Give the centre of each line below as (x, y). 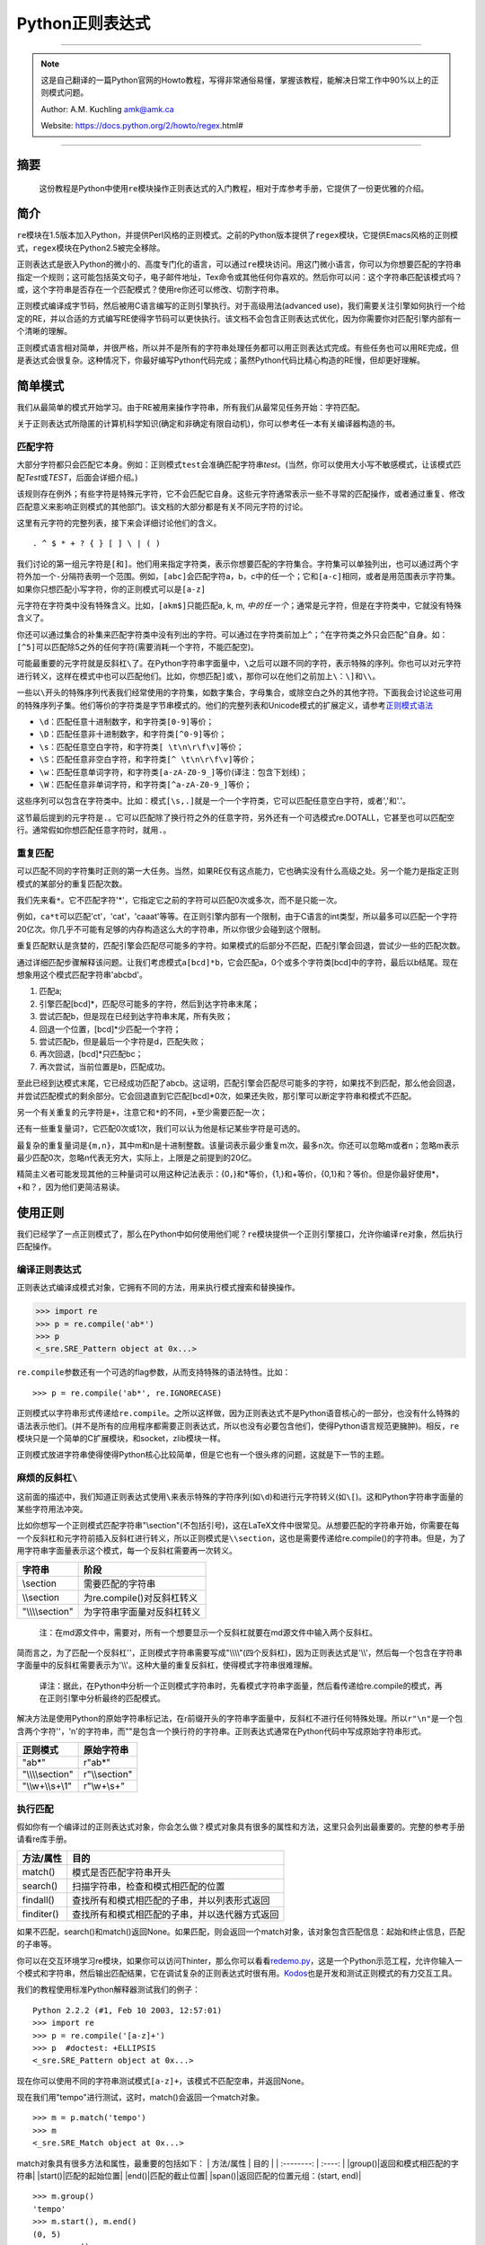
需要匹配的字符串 (119, 1583)
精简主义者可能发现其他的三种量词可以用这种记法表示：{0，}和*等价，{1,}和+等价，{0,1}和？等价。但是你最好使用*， (230, 1174)
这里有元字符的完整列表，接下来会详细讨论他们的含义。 (119, 523)
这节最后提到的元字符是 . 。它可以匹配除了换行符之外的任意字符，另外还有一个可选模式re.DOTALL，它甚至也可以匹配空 (236, 817)
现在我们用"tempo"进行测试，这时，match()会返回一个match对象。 (141, 2098)
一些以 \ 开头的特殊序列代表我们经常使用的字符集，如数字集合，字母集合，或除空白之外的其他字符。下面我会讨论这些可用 (239, 692)
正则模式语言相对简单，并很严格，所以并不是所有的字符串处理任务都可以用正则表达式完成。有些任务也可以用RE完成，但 (238, 348)
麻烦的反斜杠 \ (47, 1478)
